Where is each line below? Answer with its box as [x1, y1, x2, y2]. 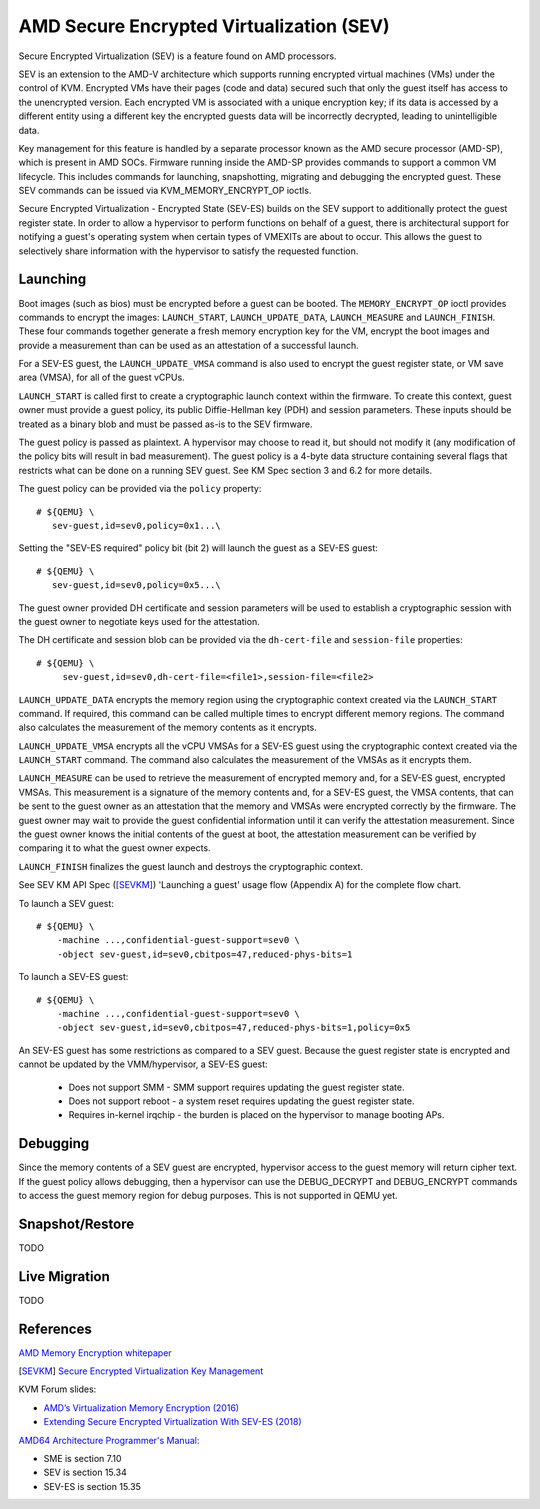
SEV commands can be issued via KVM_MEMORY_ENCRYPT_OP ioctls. [18, 185, 312, 197]
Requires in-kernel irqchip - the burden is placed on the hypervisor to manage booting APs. [68, 1109, 445, 1121]
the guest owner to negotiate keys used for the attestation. [18, 615, 260, 627]
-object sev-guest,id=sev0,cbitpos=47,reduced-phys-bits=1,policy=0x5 [56, 1022, 411, 1034]
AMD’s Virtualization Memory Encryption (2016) [43, 1401, 240, 1414]
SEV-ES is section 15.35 [43, 1480, 142, 1492]
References [18, 1320, 92, 1337]
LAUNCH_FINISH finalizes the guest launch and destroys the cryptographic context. [18, 860, 364, 872]
